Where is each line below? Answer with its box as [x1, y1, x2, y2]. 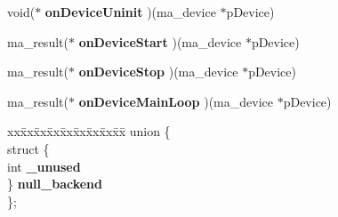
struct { [7, 139, 50, 157]
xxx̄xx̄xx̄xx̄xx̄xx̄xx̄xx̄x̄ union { [7, 122, 171, 141]
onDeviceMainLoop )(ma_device [78, 92, 273, 110]
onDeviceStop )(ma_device [78, 62, 238, 81]
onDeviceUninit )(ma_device [44, 3, 216, 20]
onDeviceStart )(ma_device [78, 32, 242, 51]
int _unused [7, 157, 81, 175]
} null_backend [7, 174, 103, 193]
